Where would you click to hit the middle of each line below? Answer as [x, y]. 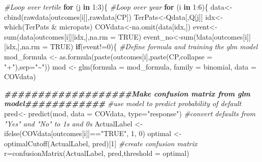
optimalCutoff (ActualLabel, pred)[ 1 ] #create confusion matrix [101, 143]
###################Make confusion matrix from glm [127, 93]
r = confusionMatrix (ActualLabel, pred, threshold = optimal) [97, 153]
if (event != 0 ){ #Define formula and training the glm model [167, 46]
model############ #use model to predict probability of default [123, 103]
